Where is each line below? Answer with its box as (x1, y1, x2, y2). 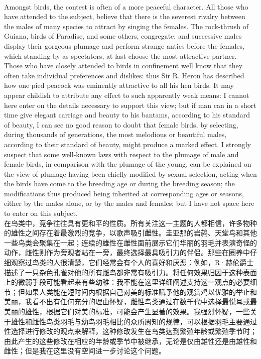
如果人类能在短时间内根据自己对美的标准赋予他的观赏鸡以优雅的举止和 (25, 286, 257, 297)
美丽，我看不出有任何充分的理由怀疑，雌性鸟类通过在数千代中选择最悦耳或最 (4, 296, 257, 307)
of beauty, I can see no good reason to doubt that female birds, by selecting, (4, 119, 238, 130)
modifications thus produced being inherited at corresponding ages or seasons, (4, 188, 244, 198)
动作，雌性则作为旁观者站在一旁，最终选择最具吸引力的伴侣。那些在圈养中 (4, 247, 250, 258)
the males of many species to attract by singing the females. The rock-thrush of (4, 21, 249, 31)
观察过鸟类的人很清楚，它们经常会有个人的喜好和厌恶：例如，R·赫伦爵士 (11, 257, 254, 268)
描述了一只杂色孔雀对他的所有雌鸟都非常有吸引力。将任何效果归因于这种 (4, 267, 243, 277)
